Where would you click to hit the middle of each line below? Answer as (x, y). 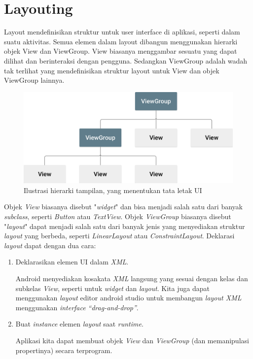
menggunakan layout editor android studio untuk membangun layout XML (128, 298)
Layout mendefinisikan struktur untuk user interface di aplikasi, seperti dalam (122, 32)
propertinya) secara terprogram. (64, 350)
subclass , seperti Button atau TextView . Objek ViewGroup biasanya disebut (118, 216)
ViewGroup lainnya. (34, 80)
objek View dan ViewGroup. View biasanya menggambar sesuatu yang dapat (121, 51)
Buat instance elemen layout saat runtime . (79, 324)
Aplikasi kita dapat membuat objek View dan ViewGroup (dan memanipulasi (132, 340)
